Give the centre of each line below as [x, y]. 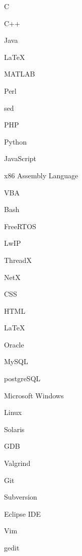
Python [15, 141]
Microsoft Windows [34, 395]
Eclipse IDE [22, 513]
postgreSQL [22, 378]
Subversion [21, 497]
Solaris [14, 429]
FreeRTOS [20, 226]
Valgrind [17, 463]
